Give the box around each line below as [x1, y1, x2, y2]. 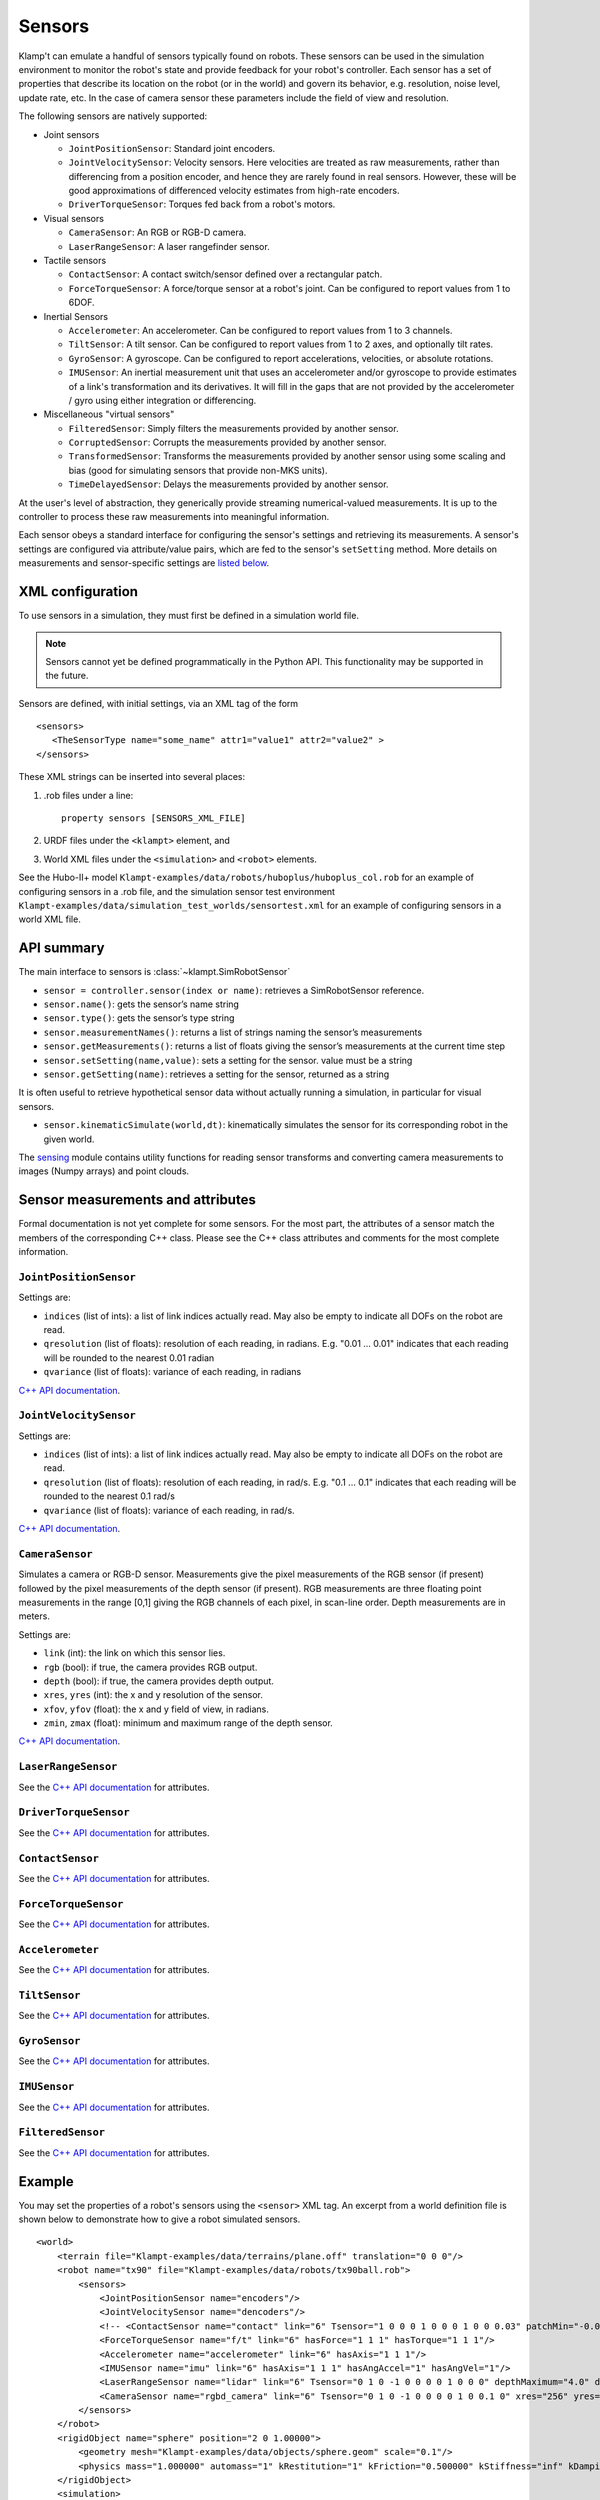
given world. [43, 1133, 95, 1145]
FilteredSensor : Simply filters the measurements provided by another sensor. [68, 422, 399, 434]
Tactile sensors [43, 255, 107, 267]
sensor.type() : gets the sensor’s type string [43, 1012, 235, 1024]
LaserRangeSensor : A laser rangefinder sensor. [68, 240, 270, 252]
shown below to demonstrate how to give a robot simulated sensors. [18, 2213, 301, 2225]
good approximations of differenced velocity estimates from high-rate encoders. [68, 185, 400, 197]
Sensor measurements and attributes [18, 1191, 257, 1209]
